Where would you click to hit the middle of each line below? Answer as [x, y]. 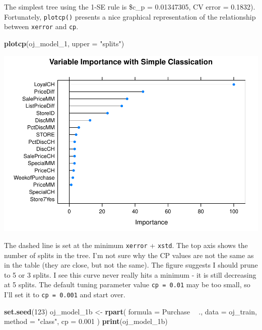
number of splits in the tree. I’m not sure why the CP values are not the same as [129, 255]
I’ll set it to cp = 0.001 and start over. [65, 295]
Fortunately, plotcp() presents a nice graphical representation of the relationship [130, 16]
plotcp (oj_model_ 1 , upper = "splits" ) [64, 43]
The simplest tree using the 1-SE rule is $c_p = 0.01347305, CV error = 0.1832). [130, 7]
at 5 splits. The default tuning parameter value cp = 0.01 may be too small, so [127, 284]
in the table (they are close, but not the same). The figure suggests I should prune [131, 265]
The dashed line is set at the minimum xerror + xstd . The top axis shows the [126, 245]
